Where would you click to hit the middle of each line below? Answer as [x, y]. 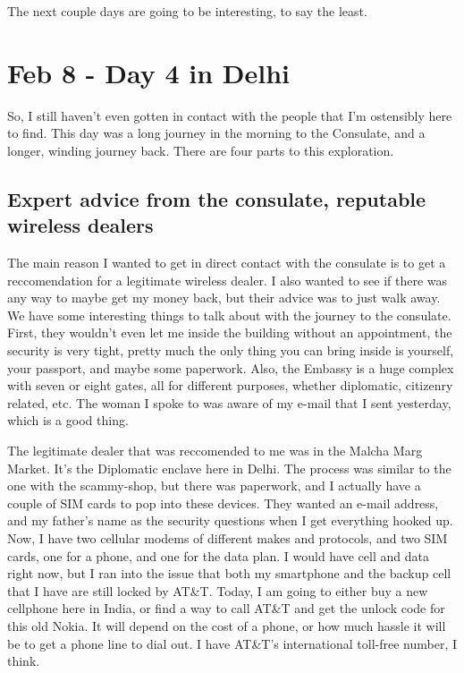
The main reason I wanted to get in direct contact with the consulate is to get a [227, 263]
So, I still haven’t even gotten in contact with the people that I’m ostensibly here [230, 115]
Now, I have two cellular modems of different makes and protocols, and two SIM [228, 538]
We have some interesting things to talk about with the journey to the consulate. [229, 315]
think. [24, 661]
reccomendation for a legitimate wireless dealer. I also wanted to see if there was [228, 280]
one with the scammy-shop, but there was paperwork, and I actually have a [214, 486]
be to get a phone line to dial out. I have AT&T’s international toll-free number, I [232, 643]
